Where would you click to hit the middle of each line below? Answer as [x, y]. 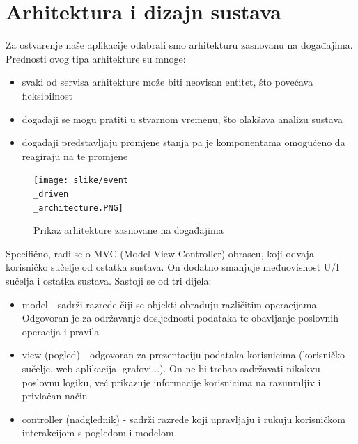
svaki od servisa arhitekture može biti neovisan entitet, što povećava [168, 82]
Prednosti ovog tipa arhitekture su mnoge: [96, 58]
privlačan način [55, 396]
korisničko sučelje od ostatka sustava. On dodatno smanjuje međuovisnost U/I [173, 267]
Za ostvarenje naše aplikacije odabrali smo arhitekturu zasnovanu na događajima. [179, 45]
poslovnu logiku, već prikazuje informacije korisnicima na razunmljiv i [171, 382]
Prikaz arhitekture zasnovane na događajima [129, 230]
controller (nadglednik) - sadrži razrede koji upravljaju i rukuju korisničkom [184, 419]
